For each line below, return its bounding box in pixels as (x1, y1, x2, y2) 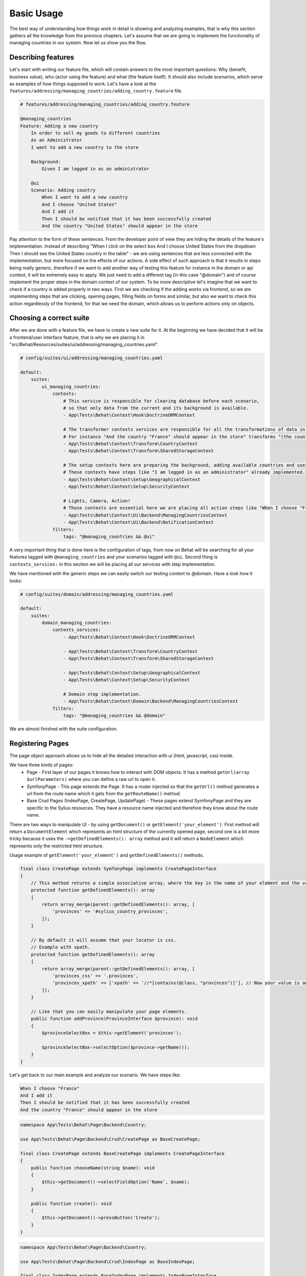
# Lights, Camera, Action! (63, 498, 131, 504)
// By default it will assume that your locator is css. (31, 937, 176, 943)
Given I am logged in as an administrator (41, 166, 150, 171)
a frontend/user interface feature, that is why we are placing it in (9, 334, 145, 340)
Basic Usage (9, 8, 63, 19)
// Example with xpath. (31, 944, 90, 950)
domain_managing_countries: (41, 620, 112, 626)
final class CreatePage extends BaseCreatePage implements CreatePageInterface (20, 1150, 225, 1156)
